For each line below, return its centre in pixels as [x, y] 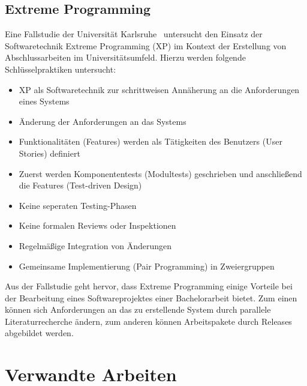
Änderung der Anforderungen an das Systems [103, 121]
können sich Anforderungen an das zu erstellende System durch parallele [138, 309]
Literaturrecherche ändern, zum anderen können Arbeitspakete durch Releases [148, 321]
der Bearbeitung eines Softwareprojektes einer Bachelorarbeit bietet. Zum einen [151, 297]
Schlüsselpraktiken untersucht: [61, 69]
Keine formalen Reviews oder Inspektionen [97, 225]
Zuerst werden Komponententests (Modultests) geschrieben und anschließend [160, 173]
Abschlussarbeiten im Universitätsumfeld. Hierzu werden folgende [125, 57]
